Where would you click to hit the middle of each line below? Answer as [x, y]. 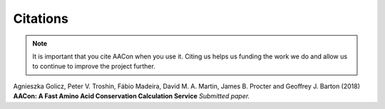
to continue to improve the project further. [94, 66]
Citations [41, 19]
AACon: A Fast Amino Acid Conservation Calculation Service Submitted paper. [132, 96]
